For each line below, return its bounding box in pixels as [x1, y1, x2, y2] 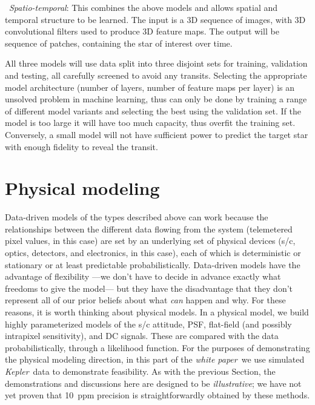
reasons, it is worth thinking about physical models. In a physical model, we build [5, 306, 309, 318]
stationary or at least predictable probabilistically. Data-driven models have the [5, 258, 300, 271]
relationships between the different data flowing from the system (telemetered [5, 222, 293, 235]
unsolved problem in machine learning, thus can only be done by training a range [5, 93, 307, 105]
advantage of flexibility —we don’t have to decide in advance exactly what [5, 270, 281, 283]
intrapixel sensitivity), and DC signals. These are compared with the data [5, 329, 279, 342]
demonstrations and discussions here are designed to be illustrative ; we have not [5, 377, 302, 389]
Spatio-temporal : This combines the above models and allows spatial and [9, 1, 278, 13]
